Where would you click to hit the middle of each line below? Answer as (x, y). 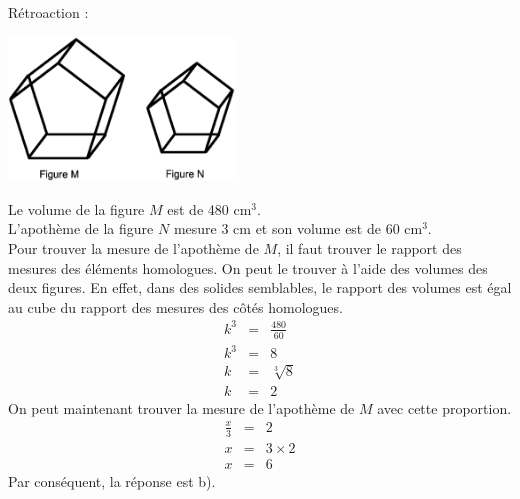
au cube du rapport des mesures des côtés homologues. (175, 306)
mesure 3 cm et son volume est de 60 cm (298, 228)
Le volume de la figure (76, 208)
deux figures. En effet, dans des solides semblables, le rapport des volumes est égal (260, 287)
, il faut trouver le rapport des (369, 247)
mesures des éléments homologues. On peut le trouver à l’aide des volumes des (248, 267)
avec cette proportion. (444, 407)
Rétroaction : (48, 12)
